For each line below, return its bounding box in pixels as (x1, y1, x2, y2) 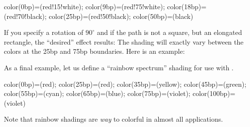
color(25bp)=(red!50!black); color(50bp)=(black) (49, 11, 193, 21)
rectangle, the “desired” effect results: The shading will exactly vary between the (4, 36, 244, 47)
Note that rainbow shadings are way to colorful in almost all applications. (4, 114, 223, 124)
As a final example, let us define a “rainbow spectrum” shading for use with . (4, 62, 233, 72)
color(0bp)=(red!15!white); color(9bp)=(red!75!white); (4, 1, 165, 11)
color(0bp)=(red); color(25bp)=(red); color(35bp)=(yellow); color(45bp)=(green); (4, 79, 247, 89)
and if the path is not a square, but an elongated (97, 27, 242, 37)
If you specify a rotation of (4, 27, 83, 37)
